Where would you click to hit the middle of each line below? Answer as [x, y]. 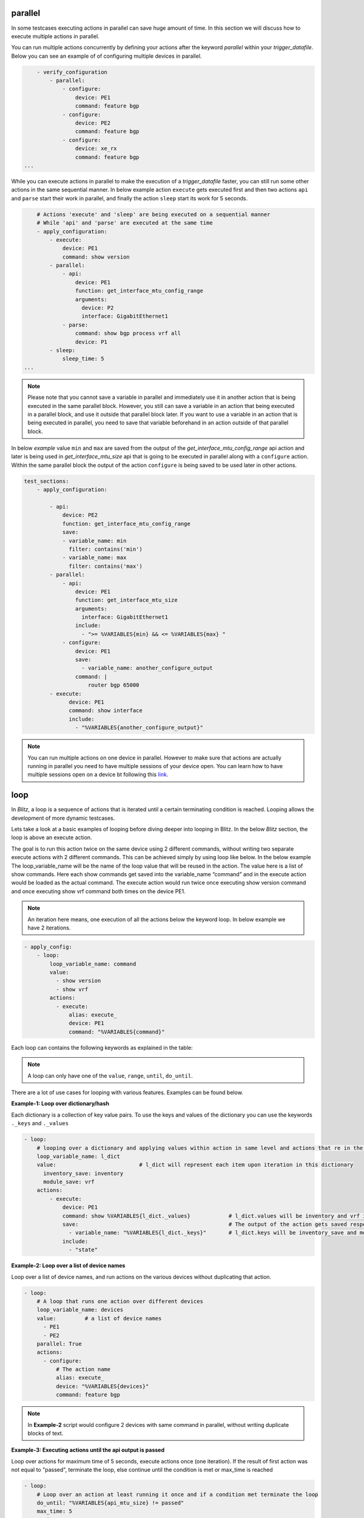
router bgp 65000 [114, 685]
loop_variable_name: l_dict [79, 1156]
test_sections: [46, 481]
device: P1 [91, 342]
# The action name [83, 1370]
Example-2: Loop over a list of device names [68, 1265]
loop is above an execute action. [52, 837]
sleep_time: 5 [83, 359]
